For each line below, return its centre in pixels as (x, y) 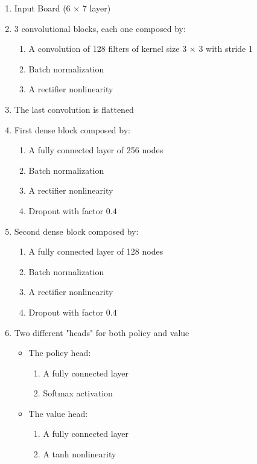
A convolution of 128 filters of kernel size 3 (108, 49)
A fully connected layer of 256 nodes (96, 150)
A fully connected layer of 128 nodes (96, 251)
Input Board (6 (42, 8)
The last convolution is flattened (74, 109)
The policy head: (60, 353)
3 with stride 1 (226, 49)
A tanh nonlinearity (80, 454)
